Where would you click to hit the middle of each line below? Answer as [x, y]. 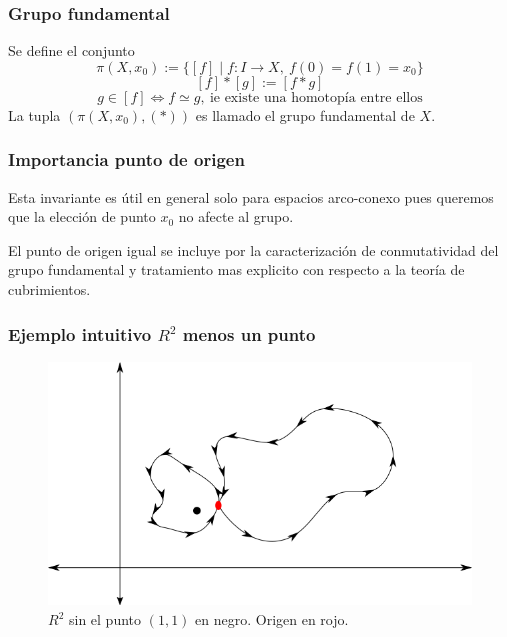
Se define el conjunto [71, 50]
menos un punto [249, 333]
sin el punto [105, 619]
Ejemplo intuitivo [80, 333]
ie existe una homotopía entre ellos [316, 97]
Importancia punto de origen [126, 159]
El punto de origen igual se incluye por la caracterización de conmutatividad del [253, 249]
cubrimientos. [49, 289]
